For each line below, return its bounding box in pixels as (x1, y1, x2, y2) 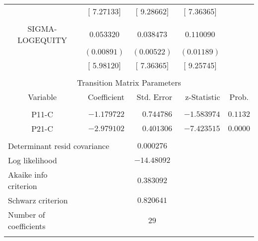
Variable (28, 91, 57, 102)
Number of (8, 209, 45, 220)
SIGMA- (27, 23, 57, 34)
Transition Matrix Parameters (77, 77, 181, 88)
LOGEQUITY (17, 34, 67, 46)
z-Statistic (185, 91, 220, 102)
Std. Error (136, 91, 173, 102)
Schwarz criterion (8, 194, 68, 206)
